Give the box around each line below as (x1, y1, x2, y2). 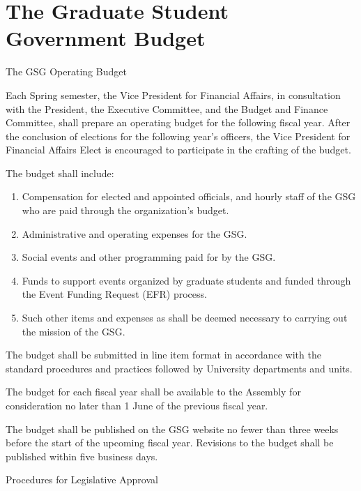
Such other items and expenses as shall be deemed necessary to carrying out (22, 310, 348, 325)
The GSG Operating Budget (6, 64, 127, 79)
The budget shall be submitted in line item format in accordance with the (6, 347, 321, 362)
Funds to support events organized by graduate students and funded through (22, 273, 351, 287)
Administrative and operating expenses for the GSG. (22, 226, 247, 241)
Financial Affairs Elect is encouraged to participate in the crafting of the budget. (6, 142, 351, 157)
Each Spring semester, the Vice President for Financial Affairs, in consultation (6, 87, 341, 102)
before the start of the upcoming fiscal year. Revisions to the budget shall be (6, 435, 334, 450)
